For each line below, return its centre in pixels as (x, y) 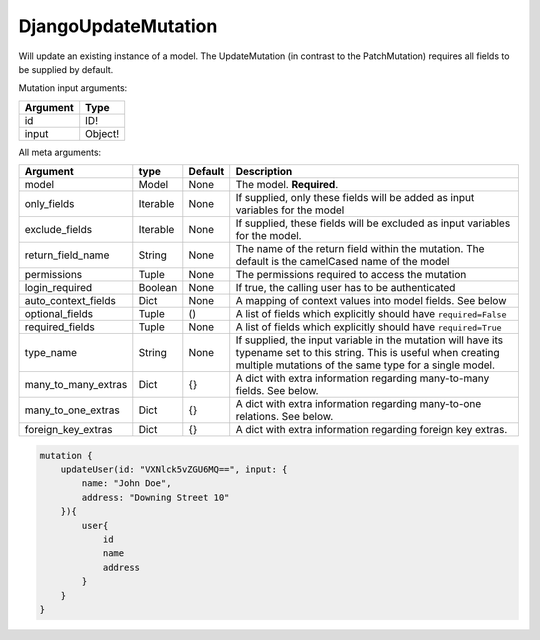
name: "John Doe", (126, 483)
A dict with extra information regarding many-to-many (362, 378)
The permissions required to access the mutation (351, 275)
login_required (58, 288)
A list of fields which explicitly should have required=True (368, 327)
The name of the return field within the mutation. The (360, 249)
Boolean (158, 288)
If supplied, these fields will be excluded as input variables (373, 223)
